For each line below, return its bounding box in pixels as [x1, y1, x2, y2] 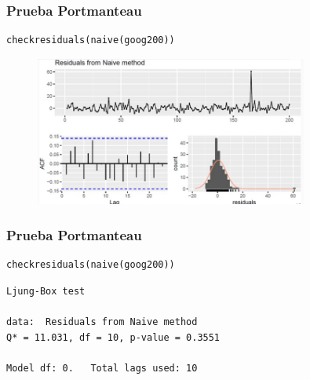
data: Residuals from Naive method [6, 316, 198, 328]
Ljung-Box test [6, 285, 86, 297]
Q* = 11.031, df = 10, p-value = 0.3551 [6, 331, 221, 343]
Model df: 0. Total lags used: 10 [6, 362, 198, 374]
